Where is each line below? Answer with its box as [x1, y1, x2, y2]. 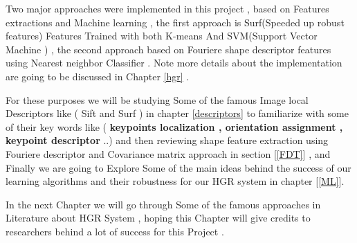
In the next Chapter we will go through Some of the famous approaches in [6, 197, 321, 211]
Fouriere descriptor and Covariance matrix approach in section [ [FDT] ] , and [6, 146, 331, 161]
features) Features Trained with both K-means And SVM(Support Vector [6, 28, 318, 43]
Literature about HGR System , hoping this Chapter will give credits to [6, 210, 311, 225]
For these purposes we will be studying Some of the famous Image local [6, 92, 309, 107]
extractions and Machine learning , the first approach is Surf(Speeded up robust [6, 15, 345, 29]
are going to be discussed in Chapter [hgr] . [6, 69, 190, 83]
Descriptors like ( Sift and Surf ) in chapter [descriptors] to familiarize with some [6, 106, 349, 120]
